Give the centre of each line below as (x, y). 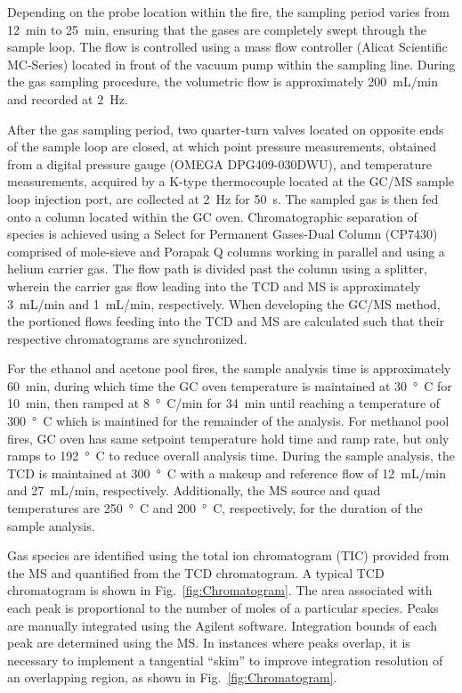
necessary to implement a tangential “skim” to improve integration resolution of (225, 660)
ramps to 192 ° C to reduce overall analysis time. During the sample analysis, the (231, 456)
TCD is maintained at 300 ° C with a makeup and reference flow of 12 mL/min (227, 473)
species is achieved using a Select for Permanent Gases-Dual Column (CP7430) (223, 234)
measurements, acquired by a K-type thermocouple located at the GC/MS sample (231, 181)
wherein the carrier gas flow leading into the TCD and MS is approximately (214, 285)
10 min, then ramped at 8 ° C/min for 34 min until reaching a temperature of (224, 403)
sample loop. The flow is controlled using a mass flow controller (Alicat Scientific (227, 47)
